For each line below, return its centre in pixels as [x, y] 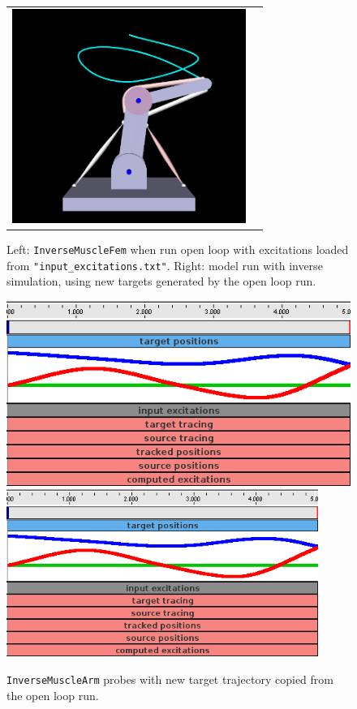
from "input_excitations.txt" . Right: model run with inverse [165, 265]
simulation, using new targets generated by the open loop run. [161, 281]
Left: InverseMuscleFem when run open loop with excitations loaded [178, 249]
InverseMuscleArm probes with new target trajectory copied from [170, 679]
